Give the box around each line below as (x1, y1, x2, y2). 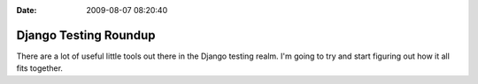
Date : (16, 5, 37, 15)
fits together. (16, 63, 64, 73)
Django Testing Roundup (16, 27, 156, 43)
